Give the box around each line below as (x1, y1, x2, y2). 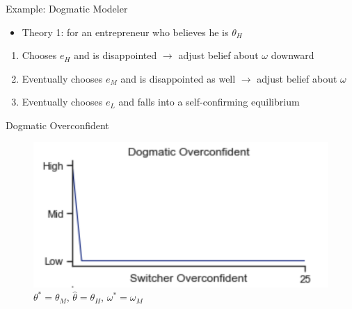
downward (271, 48, 314, 62)
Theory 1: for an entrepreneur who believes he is (22, 24, 229, 39)
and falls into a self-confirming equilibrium (118, 94, 300, 109)
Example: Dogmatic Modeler (6, 1, 128, 15)
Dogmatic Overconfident (6, 117, 109, 132)
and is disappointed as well (120, 71, 236, 85)
